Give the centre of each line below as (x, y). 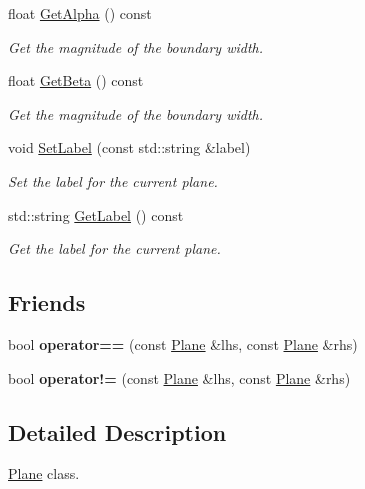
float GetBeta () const (76, 80)
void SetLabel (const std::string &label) (129, 147)
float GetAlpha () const (80, 13)
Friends (47, 302)
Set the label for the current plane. (113, 180)
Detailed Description (117, 431)
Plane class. (44, 473)
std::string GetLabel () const (96, 214)
